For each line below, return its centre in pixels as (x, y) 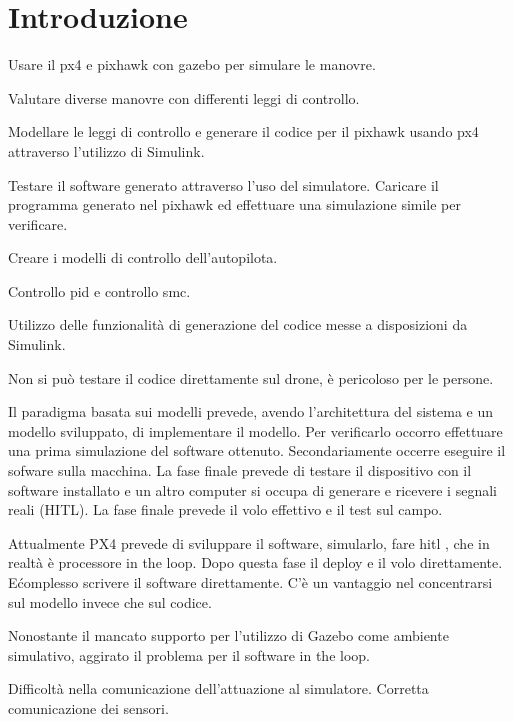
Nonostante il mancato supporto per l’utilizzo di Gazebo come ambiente (228, 635)
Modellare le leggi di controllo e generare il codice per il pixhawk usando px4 (243, 131)
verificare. (38, 223)
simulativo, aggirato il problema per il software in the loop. (189, 654)
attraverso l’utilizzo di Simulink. (106, 150)
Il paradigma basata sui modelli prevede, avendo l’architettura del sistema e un (251, 411)
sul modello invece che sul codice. (110, 601)
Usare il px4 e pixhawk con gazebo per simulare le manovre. (192, 64)
